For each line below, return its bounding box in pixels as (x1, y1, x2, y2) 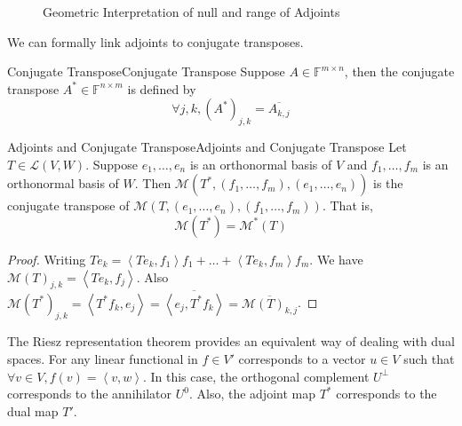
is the (372, 174, 403, 193)
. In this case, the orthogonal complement (142, 367, 370, 385)
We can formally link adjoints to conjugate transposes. (7, 32, 304, 51)
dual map (7, 401, 59, 420)
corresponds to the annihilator (7, 384, 172, 403)
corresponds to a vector (238, 349, 366, 367)
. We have (309, 249, 363, 268)
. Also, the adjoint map (188, 384, 315, 403)
